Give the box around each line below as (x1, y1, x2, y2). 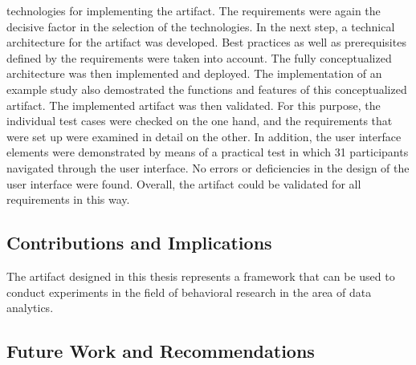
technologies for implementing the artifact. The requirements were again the (6, 2, 381, 18)
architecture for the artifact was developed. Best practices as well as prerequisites (6, 34, 406, 51)
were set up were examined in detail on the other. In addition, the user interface (6, 128, 402, 144)
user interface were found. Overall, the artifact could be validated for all (6, 175, 361, 192)
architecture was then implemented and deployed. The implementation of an (6, 65, 382, 82)
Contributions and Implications (6, 230, 272, 255)
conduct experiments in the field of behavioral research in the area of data (6, 283, 372, 300)
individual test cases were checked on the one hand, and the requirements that (6, 112, 393, 129)
